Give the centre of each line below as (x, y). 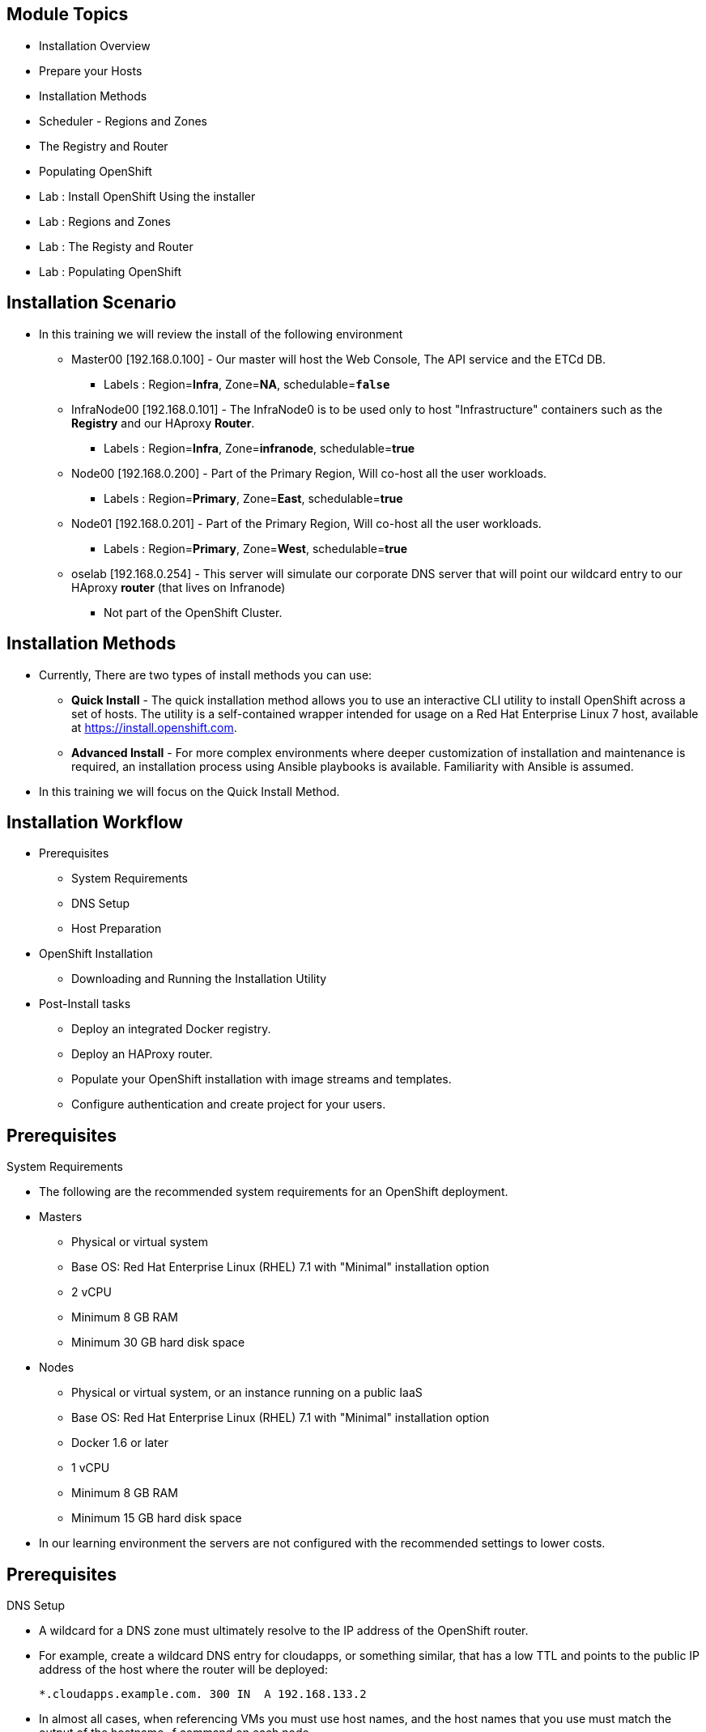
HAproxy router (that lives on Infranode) (179, 587)
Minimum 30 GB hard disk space (158, 1343)
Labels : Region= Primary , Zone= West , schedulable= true (256, 548)
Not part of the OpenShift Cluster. (193, 612)
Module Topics (68, 15)
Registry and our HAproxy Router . (163, 423)
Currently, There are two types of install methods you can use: (206, 675)
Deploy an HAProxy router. (142, 1054)
